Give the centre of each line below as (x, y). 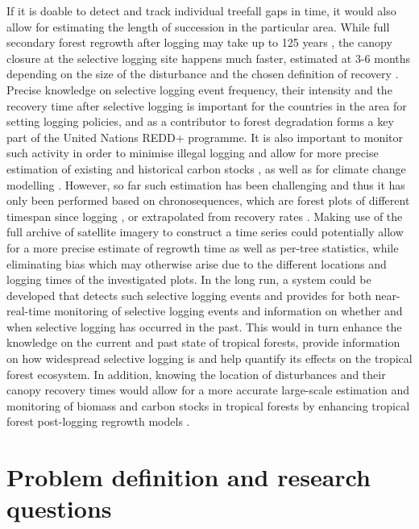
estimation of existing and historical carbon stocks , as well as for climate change (206, 168)
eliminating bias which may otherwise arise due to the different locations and (197, 263)
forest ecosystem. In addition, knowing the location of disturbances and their (196, 374)
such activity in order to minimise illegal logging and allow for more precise (193, 153)
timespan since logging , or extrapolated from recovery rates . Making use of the (205, 216)
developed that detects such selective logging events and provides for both (189, 295)
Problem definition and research (189, 477)
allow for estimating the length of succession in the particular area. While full (198, 26)
